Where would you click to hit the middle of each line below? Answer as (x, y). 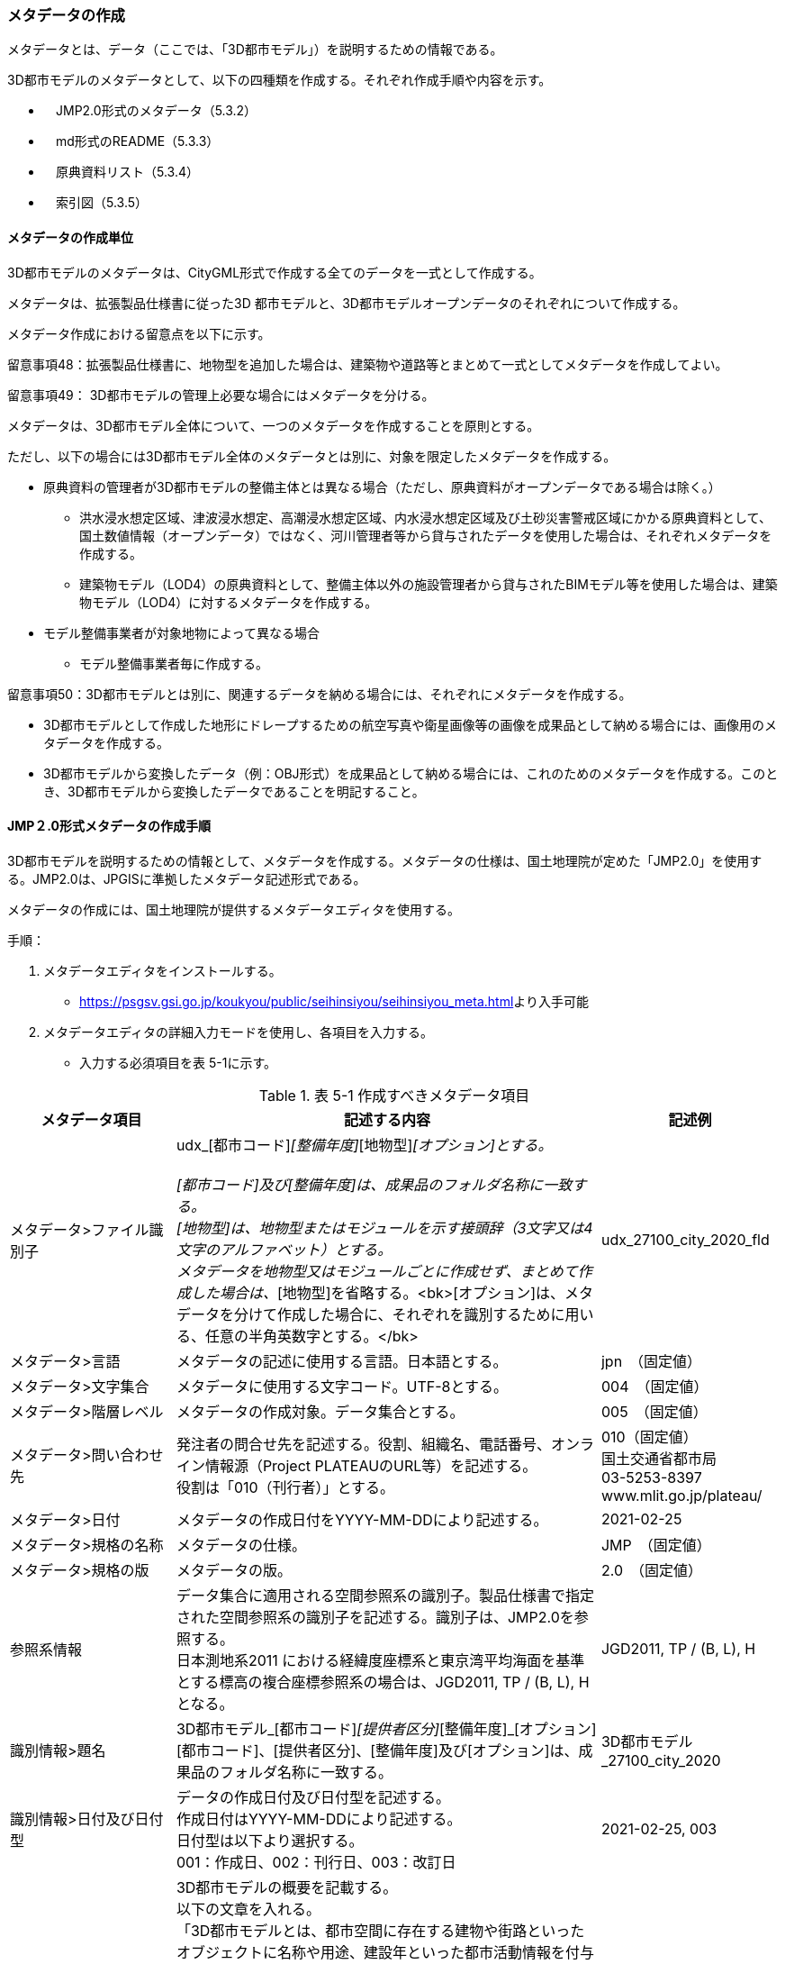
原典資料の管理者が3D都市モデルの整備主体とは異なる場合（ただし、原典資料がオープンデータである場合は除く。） (382, 486)
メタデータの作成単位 (70, 237)
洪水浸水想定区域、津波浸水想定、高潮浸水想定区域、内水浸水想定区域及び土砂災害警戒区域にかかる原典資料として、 (425, 517)
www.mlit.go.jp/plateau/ (681, 1495)
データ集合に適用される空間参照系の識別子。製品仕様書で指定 (385, 1595)
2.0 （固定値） (652, 1570)
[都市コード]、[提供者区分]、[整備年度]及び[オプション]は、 (377, 1750)
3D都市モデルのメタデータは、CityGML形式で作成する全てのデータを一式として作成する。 (275, 272)
